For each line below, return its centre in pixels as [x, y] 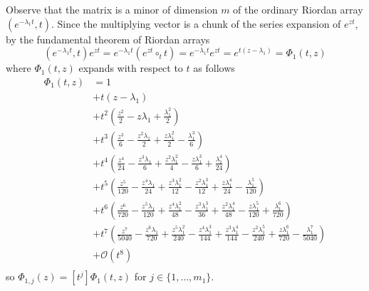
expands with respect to [131, 68]
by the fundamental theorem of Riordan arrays [108, 39]
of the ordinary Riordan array [298, 9]
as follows [214, 68]
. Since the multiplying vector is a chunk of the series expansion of [196, 23]
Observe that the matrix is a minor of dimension [112, 9]
